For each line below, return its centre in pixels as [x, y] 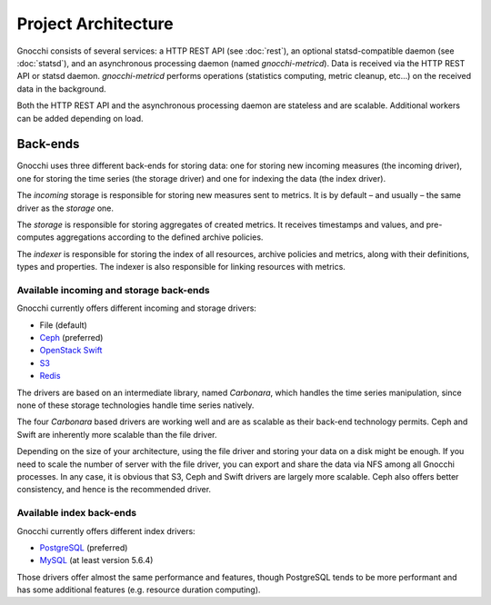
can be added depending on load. [80, 118]
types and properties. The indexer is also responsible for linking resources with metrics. [181, 267]
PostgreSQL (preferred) [84, 547]
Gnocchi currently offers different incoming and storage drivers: [136, 308]
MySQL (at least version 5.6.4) [96, 560]
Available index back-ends [76, 513]
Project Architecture [95, 24]
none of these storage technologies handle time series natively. [135, 405]
